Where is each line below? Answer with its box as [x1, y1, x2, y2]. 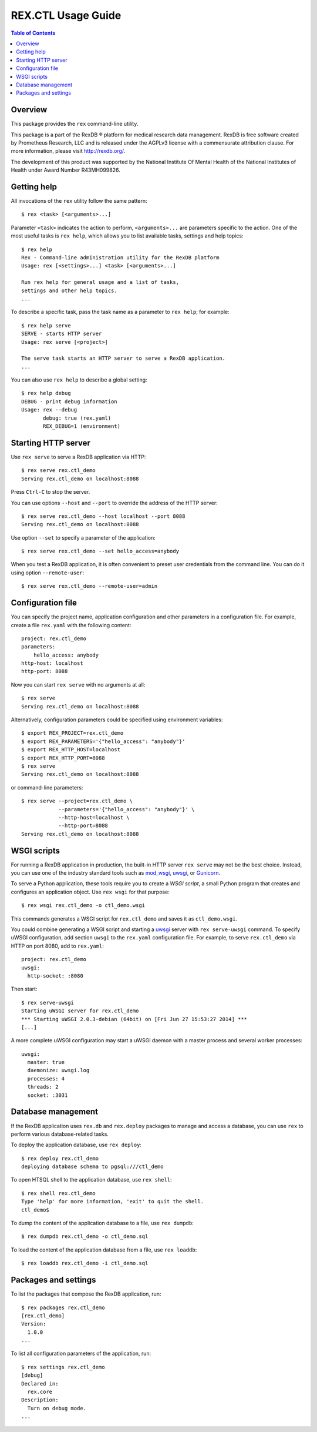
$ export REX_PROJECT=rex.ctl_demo [21, 730, 124, 737]
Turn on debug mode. [27, 1405, 87, 1411]
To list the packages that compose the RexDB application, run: [11, 1290, 161, 1297]
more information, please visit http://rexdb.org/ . [11, 148, 126, 155]
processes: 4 [27, 1075, 65, 1082]
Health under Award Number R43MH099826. [11, 166, 120, 173]
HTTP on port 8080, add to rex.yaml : [11, 942, 104, 949]
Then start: [11, 985, 38, 993]
